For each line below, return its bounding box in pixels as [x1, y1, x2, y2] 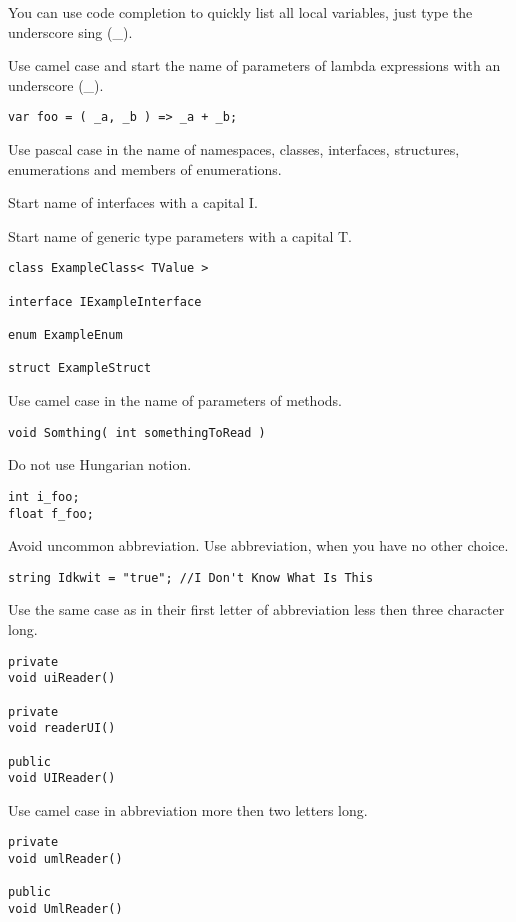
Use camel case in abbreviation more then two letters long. [8, 799, 368, 820]
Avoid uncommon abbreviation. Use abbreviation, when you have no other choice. [8, 535, 509, 556]
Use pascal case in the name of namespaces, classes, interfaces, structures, [8, 139, 460, 160]
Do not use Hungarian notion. [8, 454, 192, 475]
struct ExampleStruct [8, 361, 152, 376]
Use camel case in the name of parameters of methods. [8, 390, 342, 410]
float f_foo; [8, 506, 94, 521]
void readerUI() [8, 721, 116, 736]
